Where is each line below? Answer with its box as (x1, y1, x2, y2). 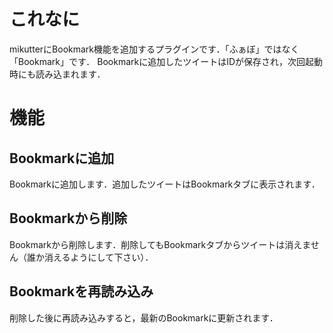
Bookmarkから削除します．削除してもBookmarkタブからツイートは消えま (9, 238, 311, 250)
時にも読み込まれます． (9, 68, 106, 80)
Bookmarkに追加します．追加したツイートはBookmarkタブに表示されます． (9, 178, 321, 190)
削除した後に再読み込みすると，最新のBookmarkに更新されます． (9, 311, 279, 324)
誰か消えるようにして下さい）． (26, 251, 154, 263)
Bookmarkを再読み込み (9, 283, 154, 300)
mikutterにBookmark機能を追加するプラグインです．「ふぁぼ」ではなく (9, 43, 300, 55)
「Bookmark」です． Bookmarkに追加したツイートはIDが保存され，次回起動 (9, 55, 324, 67)
